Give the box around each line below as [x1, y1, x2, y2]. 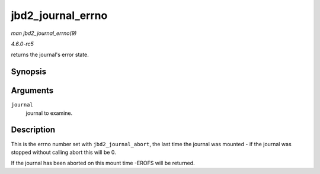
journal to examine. [25, 109, 73, 117]
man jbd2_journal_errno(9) [11, 30, 77, 37]
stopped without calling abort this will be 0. [11, 149, 117, 156]
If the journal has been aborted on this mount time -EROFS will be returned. [11, 160, 195, 167]
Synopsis [11, 67, 47, 77]
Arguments [11, 86, 54, 96]
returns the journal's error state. [11, 51, 89, 59]
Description [11, 125, 56, 135]
